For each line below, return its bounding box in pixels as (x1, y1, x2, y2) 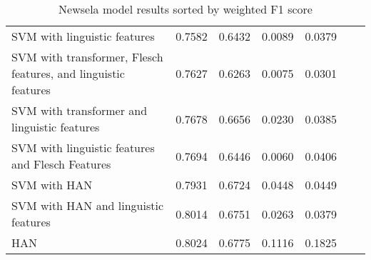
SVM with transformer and (11, 102, 148, 119)
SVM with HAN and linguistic (11, 197, 164, 214)
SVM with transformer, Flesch (11, 49, 163, 65)
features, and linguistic (11, 65, 125, 81)
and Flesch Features (11, 156, 111, 172)
